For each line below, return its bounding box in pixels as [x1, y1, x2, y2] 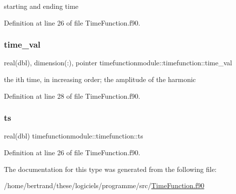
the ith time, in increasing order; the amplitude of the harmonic [4, 74, 196, 84]
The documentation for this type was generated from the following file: [4, 164, 217, 174]
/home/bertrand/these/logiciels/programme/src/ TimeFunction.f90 [4, 180, 205, 191]
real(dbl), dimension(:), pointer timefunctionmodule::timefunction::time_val [4, 57, 232, 68]
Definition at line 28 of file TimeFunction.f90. [4, 90, 140, 101]
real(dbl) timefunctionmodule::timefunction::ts [4, 131, 143, 141]
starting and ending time [4, 1, 79, 11]
